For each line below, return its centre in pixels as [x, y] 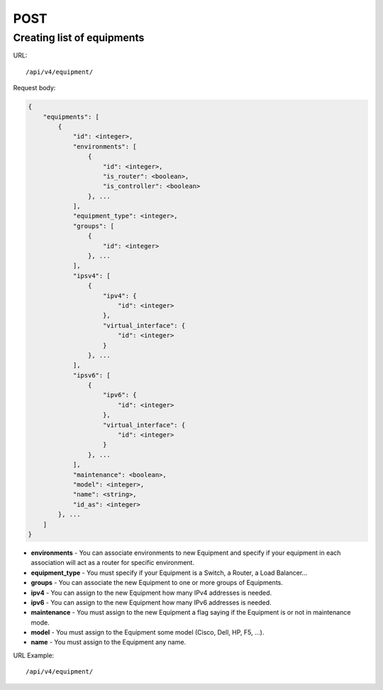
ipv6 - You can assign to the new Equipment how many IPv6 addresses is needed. [151, 602]
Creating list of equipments [79, 38]
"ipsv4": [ [92, 276]
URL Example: [34, 655]
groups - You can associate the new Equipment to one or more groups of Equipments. [157, 583]
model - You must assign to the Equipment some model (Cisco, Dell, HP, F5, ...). [148, 632]
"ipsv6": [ [92, 375]
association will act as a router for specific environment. [113, 563]
